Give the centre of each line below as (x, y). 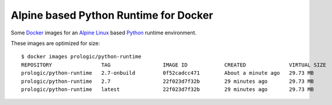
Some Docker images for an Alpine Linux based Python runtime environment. (104, 33)
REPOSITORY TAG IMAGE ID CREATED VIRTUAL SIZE (174, 65)
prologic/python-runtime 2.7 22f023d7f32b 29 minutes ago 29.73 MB (167, 81)
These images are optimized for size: (56, 43)
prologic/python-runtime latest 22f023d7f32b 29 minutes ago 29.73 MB (167, 89)
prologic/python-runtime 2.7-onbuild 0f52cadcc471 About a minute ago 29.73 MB (167, 73)
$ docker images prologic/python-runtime (81, 57)
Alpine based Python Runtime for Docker (112, 15)
